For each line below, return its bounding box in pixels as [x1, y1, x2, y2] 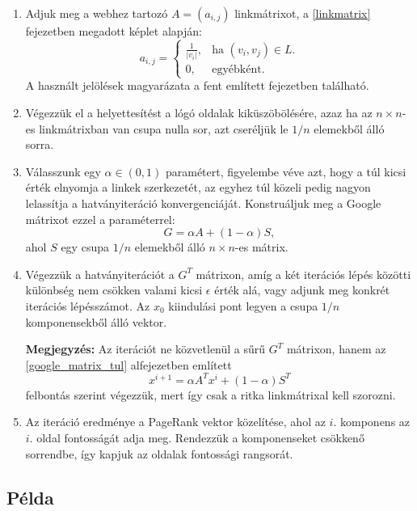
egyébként [212, 64, 262, 76]
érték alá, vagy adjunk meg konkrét [214, 281, 390, 298]
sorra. [25, 136, 54, 153]
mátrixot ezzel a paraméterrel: [25, 210, 175, 227]
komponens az [340, 413, 411, 430]
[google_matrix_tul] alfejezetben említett [25, 356, 232, 373]
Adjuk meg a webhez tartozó [25, 5, 168, 21]
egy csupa [61, 239, 109, 255]
